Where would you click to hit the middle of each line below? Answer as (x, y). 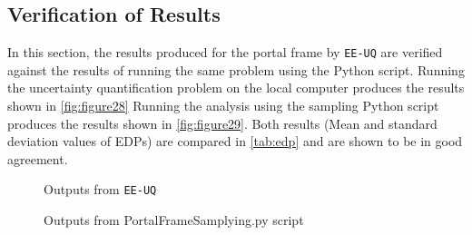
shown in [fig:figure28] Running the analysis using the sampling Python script (223, 106)
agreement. (38, 158)
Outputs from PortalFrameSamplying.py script (174, 220)
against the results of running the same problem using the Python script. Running (236, 69)
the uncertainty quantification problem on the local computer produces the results (236, 88)
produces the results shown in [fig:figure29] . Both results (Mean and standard (222, 123)
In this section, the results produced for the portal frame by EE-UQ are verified (225, 52)
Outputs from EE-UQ (100, 189)
